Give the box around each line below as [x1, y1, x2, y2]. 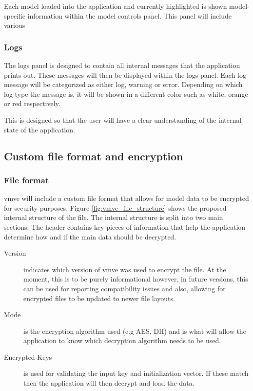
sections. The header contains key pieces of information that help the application [4, 221, 246, 232]
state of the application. [4, 124, 75, 134]
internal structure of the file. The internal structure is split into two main [4, 212, 223, 222]
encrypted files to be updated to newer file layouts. [23, 293, 175, 303]
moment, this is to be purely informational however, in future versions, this [23, 274, 248, 284]
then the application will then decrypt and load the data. [23, 378, 195, 388]
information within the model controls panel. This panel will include [27, 10, 232, 21]
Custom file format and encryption [4, 148, 183, 163]
